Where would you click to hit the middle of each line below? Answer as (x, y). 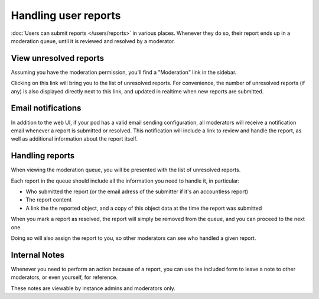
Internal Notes (38, 255)
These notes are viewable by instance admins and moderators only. (93, 288)
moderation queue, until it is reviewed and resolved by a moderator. (93, 41)
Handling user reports (66, 15)
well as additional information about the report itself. (74, 139)
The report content (49, 200)
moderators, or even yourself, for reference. (64, 277)
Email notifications (46, 108)
